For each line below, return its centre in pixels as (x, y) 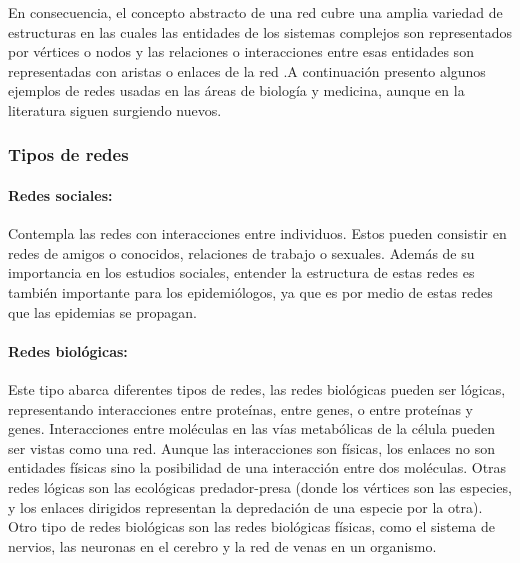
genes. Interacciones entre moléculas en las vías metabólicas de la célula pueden (251, 428)
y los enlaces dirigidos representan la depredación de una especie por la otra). (245, 506)
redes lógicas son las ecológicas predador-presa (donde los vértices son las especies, (260, 486)
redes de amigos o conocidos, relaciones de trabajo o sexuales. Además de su (241, 252)
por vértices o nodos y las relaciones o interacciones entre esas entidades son (241, 51)
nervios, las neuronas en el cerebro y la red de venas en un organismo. (222, 545)
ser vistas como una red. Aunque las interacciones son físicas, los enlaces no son (252, 447)
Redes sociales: (60, 195)
